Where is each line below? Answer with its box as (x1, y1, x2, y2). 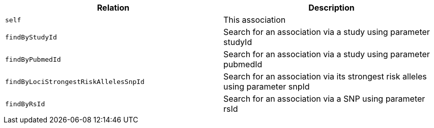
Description (308, 3, 355, 13)
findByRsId (5, 100, 45, 108)
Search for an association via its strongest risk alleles (223, 71, 427, 81)
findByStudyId (5, 33, 57, 41)
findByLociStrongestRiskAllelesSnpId (5, 77, 144, 86)
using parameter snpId (223, 81, 310, 92)
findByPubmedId (5, 55, 61, 63)
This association (223, 15, 286, 25)
